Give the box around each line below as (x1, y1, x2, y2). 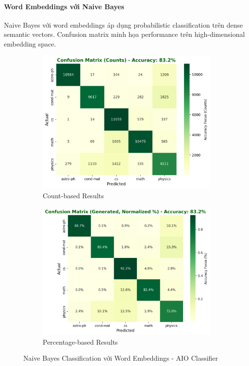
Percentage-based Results (43, 336, 118, 347)
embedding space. (4, 38, 56, 48)
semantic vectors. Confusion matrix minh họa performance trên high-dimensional (4, 29, 245, 39)
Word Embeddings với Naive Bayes (4, 1, 124, 11)
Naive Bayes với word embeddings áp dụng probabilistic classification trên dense (4, 19, 243, 30)
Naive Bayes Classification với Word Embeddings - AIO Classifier (23, 353, 218, 363)
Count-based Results (43, 190, 104, 200)
